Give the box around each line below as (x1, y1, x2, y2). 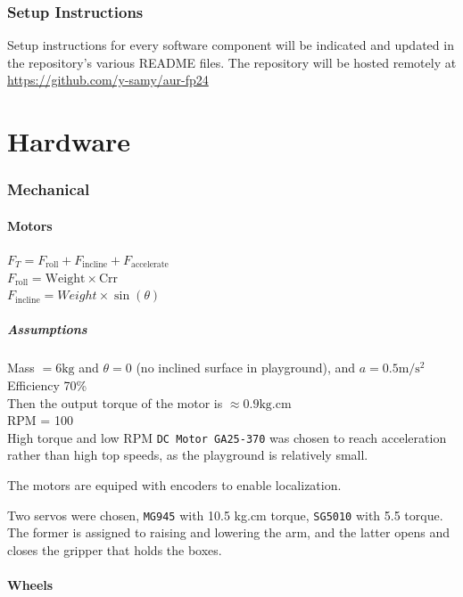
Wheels (7, 576, 54, 594)
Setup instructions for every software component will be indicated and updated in (7, 36, 454, 54)
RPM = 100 (7, 411, 73, 429)
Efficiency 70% (7, 375, 87, 394)
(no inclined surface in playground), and (136, 358, 356, 377)
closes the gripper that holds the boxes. (7, 540, 222, 559)
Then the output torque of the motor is (7, 393, 223, 412)
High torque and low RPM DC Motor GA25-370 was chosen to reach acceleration (7, 428, 447, 446)
